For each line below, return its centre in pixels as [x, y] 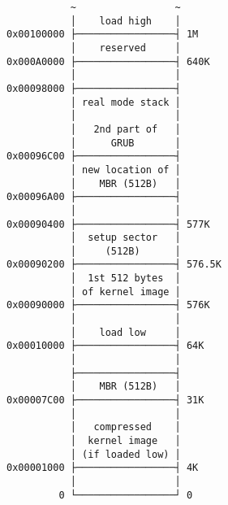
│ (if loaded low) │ [125, 454]
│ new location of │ [125, 170]
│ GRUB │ [125, 143]
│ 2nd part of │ [125, 129]
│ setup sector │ [125, 238]
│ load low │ [125, 332]
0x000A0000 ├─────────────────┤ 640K [108, 61]
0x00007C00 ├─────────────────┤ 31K [105, 401]
